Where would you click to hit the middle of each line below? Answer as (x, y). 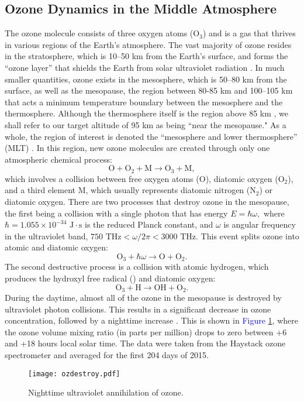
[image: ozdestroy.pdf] (74, 374)
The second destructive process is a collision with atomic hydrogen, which (137, 267)
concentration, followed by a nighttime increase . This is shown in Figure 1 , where (151, 320)
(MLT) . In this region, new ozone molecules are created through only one (137, 148)
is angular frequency (260, 224)
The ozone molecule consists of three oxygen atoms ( (99, 33)
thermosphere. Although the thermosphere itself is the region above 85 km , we (147, 113)
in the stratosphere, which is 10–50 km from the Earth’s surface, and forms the (146, 56)
